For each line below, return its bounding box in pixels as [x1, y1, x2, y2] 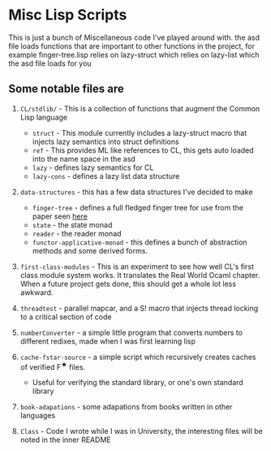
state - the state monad [32, 219, 113, 229]
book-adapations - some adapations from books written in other [19, 402, 233, 412]
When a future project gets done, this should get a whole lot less [19, 279, 237, 288]
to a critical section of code [19, 311, 112, 322]
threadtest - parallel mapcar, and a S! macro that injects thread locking [19, 303, 259, 313]
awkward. [19, 287, 54, 297]
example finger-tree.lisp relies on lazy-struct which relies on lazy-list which [8, 50, 260, 59]
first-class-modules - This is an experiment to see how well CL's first [19, 262, 254, 271]
